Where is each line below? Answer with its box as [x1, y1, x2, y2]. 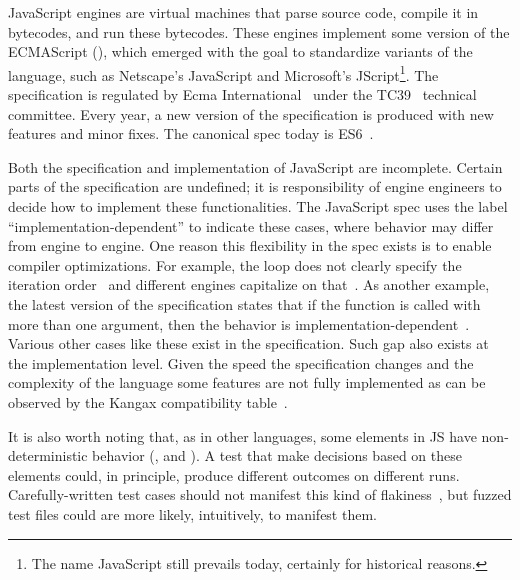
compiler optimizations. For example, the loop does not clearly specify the [8, 254, 462, 275]
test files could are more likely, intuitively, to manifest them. [8, 503, 377, 524]
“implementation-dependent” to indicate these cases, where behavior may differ [8, 215, 494, 236]
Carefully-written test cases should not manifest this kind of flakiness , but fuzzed [8, 484, 512, 505]
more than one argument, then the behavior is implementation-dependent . [8, 313, 470, 334]
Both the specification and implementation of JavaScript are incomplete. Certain [8, 156, 503, 177]
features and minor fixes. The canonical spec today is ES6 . [8, 123, 374, 144]
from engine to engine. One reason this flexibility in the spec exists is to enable [8, 235, 492, 256]
